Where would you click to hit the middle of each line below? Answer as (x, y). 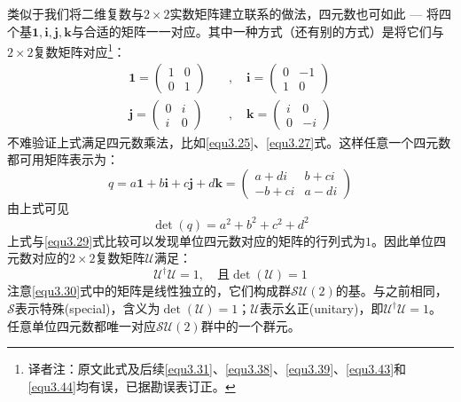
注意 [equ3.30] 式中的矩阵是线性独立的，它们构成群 (149, 291)
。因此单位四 (409, 240)
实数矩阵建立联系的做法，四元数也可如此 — (296, 13)
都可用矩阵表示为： (63, 159)
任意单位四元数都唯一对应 (82, 325)
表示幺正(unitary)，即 (321, 308)
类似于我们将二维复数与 (75, 13)
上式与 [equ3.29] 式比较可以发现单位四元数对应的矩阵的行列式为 (187, 240)
